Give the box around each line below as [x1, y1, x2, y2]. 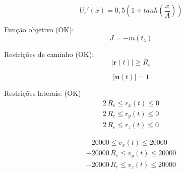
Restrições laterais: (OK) [4, 88, 81, 98]
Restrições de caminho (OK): [4, 48, 94, 59]
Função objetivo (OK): [4, 24, 74, 34]
